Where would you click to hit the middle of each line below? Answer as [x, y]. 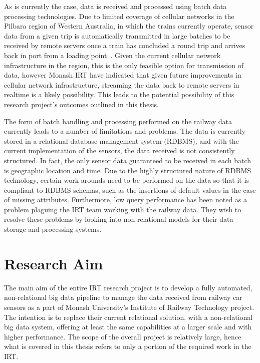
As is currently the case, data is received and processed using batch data [115, 6]
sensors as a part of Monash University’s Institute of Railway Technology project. [129, 307]
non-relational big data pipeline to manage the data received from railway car [123, 297]
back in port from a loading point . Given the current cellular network [112, 55]
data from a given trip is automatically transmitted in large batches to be [117, 35]
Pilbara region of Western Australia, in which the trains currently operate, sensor [129, 26]
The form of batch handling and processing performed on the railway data [118, 121]
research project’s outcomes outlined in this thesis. [81, 104]
